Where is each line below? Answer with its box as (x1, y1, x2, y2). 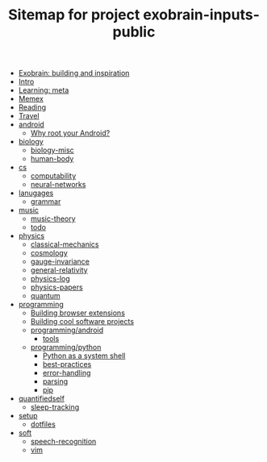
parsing (42, 377, 69, 386)
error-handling (42, 368, 91, 378)
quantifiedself (18, 393, 65, 404)
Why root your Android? (30, 128, 111, 138)
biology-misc (30, 145, 75, 155)
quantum (30, 291, 60, 301)
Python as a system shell (42, 351, 126, 360)
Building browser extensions (30, 308, 126, 318)
